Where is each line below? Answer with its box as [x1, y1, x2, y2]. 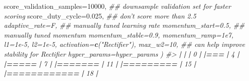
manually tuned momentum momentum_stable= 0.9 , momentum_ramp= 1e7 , [4, 29, 234, 40]
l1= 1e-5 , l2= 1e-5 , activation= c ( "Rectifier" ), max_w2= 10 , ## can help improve [4, 39, 245, 49]
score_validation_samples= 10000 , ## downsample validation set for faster [4, 1, 231, 11]
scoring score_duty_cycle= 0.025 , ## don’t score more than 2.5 [4, 10, 197, 20]
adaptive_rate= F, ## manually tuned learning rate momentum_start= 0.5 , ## [4, 20, 245, 30]
